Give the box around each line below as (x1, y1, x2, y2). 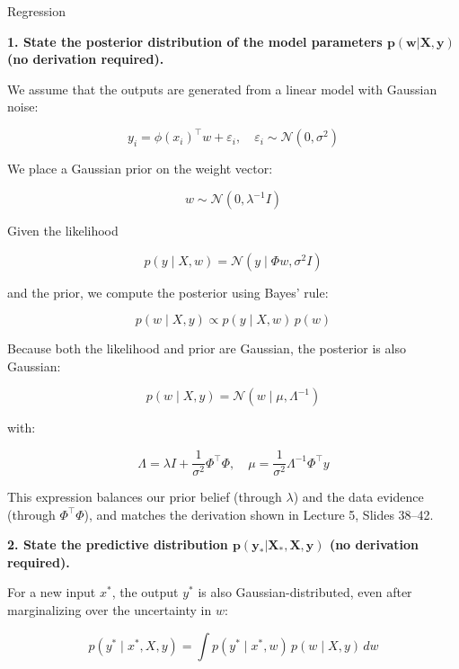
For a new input (7, 583, 96, 602)
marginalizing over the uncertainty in (7, 601, 212, 620)
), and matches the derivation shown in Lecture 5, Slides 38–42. (84, 504, 434, 523)
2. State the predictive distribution (7, 535, 228, 554)
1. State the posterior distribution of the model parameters (7, 31, 383, 50)
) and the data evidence (293, 487, 424, 506)
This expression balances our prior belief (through (7, 487, 282, 506)
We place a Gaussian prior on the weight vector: (7, 159, 273, 178)
